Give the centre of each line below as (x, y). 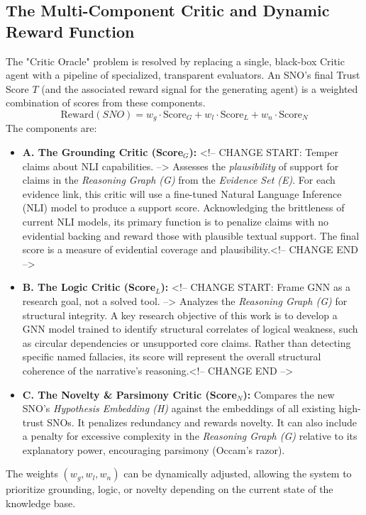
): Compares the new (289, 394)
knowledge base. (41, 503)
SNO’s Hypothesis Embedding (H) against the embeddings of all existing (179, 408)
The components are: (51, 128)
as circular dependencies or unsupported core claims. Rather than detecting (187, 342)
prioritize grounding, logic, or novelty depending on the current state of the (170, 489)
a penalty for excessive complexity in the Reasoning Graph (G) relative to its (190, 436)
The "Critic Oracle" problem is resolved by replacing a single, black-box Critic (175, 61)
